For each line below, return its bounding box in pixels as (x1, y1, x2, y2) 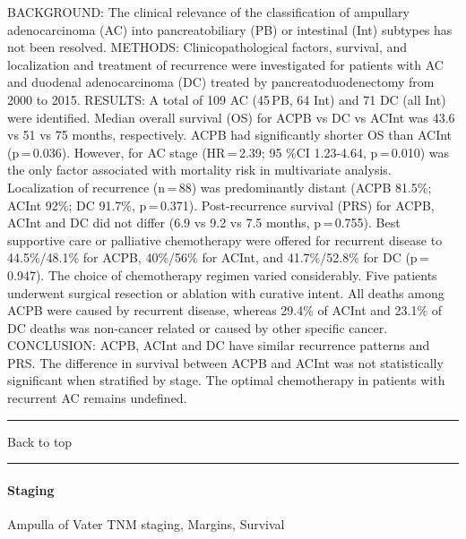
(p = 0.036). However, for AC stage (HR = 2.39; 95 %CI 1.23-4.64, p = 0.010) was (7, 142, 450, 161)
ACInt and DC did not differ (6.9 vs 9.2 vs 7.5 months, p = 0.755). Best (7, 213, 401, 232)
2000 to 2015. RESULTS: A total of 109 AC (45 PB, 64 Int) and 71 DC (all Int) (7, 90, 446, 108)
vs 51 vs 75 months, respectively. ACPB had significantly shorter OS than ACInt (7, 125, 453, 144)
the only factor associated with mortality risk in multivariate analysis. (7, 160, 392, 179)
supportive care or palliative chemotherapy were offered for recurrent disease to (7, 230, 443, 249)
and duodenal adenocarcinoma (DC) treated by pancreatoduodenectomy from (7, 73, 435, 91)
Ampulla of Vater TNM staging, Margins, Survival (7, 515, 285, 534)
